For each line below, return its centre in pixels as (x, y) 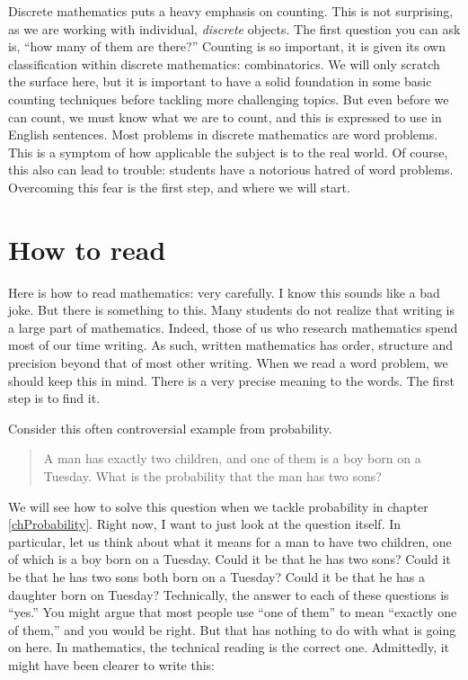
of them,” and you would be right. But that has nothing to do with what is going (232, 629)
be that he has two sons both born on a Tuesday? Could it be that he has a (216, 576)
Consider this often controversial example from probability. (170, 428)
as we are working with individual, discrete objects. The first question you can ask (234, 28)
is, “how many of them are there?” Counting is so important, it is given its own (227, 46)
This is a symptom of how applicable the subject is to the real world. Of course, (228, 152)
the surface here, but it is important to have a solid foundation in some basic (220, 81)
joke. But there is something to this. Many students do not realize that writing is (231, 310)
